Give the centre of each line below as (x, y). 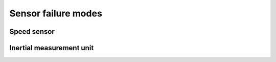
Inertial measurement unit (52, 48)
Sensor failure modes (56, 13)
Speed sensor (32, 32)
